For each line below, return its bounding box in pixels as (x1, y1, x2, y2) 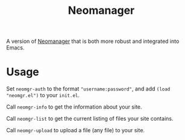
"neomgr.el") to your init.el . (6, 92, 80, 99)
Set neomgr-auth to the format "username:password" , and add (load (6, 85, 171, 92)
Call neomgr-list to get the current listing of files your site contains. (6, 115, 174, 122)
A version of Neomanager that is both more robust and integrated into (6, 37, 180, 45)
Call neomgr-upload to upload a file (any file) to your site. (6, 127, 145, 134)
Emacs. (6, 44, 25, 51)
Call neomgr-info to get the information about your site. (6, 103, 143, 110)
